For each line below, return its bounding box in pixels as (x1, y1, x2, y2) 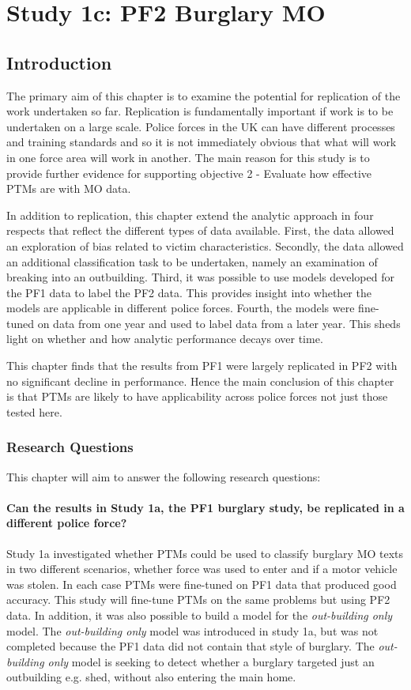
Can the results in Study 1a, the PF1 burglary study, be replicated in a (6, 499, 405, 515)
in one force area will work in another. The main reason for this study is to (6, 149, 370, 165)
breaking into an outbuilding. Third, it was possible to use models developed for (6, 269, 394, 285)
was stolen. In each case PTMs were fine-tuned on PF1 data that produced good (6, 575, 397, 592)
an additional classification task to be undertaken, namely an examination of (6, 253, 378, 270)
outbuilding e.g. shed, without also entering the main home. (6, 669, 296, 685)
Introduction (6, 50, 112, 74)
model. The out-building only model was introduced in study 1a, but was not (6, 622, 379, 639)
